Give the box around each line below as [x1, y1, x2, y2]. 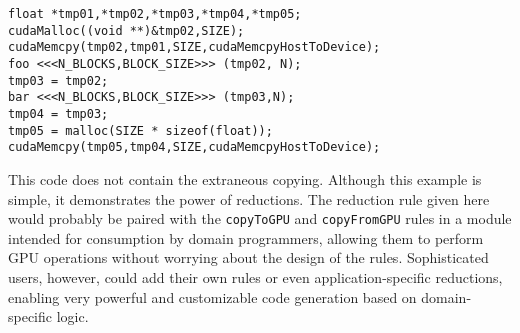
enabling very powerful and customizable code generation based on [8, 286, 417, 307]
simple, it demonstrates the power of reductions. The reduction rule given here [8, 188, 490, 209]
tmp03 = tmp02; [8, 73, 109, 88]
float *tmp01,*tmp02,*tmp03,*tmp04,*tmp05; [8, 7, 302, 21]
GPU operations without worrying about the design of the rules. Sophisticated [8, 247, 489, 268]
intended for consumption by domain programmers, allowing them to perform [8, 227, 484, 248]
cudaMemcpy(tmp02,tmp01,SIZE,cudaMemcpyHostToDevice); [8, 40, 381, 55]
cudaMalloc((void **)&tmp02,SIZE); [8, 23, 245, 38]
